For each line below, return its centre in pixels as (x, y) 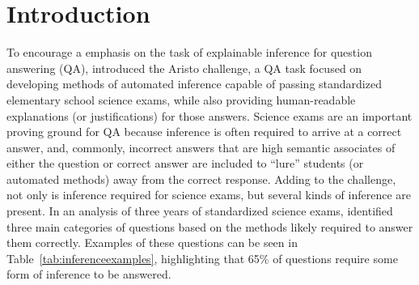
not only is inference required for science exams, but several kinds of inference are (209, 195)
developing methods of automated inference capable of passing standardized (194, 84)
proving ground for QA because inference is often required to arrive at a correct (204, 132)
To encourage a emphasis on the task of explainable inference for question (189, 52)
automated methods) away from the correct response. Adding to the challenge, (201, 179)
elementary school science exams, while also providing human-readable (181, 99)
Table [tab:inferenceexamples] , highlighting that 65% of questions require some (202, 258)
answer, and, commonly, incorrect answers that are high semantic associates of (201, 147)
